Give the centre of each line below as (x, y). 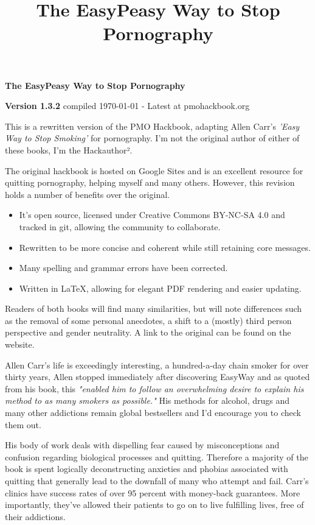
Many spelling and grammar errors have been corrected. (123, 268)
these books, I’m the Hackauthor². (69, 150)
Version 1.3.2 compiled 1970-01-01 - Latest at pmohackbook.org (127, 106)
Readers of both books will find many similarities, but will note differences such (154, 308)
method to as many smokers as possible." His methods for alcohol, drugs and (147, 400)
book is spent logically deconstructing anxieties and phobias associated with (147, 469)
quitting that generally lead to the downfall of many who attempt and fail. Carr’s (157, 481)
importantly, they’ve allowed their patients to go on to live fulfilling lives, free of (154, 505)
